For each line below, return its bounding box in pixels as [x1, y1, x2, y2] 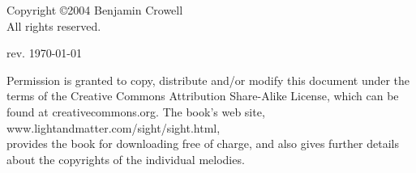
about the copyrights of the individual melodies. [6, 150, 245, 167]
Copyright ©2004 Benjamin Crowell [6, 2, 183, 18]
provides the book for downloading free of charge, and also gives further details [6, 135, 399, 152]
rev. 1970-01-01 [6, 44, 82, 61]
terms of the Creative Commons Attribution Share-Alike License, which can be [6, 87, 399, 104]
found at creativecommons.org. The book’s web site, [6, 103, 265, 120]
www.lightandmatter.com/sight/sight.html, [6, 119, 221, 136]
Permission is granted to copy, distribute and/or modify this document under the [6, 71, 410, 88]
